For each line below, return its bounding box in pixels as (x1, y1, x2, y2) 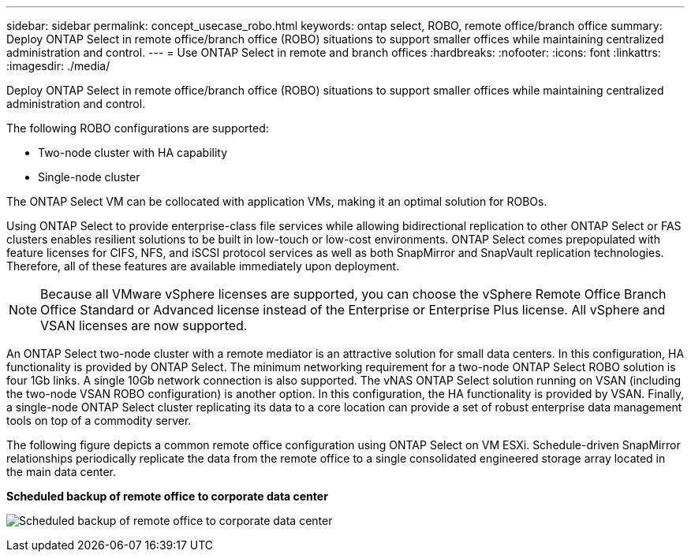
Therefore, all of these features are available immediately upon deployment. (6, 259, 400, 273)
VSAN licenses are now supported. (40, 318, 248, 333)
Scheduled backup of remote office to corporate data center (6, 489, 328, 503)
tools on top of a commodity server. (6, 414, 192, 427)
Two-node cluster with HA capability (38, 146, 228, 159)
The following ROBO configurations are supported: (6, 121, 269, 135)
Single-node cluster (38, 170, 140, 184)
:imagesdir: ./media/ (6, 59, 110, 73)
